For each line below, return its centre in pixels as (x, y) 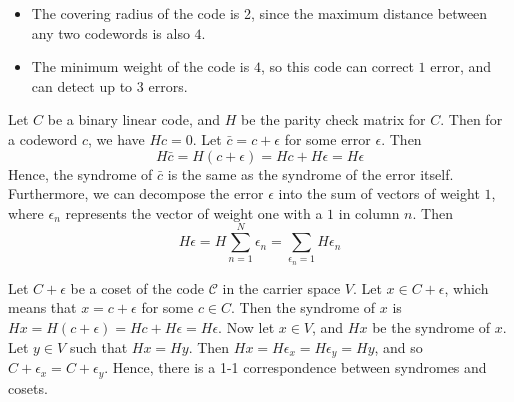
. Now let (246, 327)
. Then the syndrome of (303, 307)
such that (98, 346)
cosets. (28, 387)
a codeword (43, 138)
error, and (461, 66)
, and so (398, 346)
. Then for (471, 119)
